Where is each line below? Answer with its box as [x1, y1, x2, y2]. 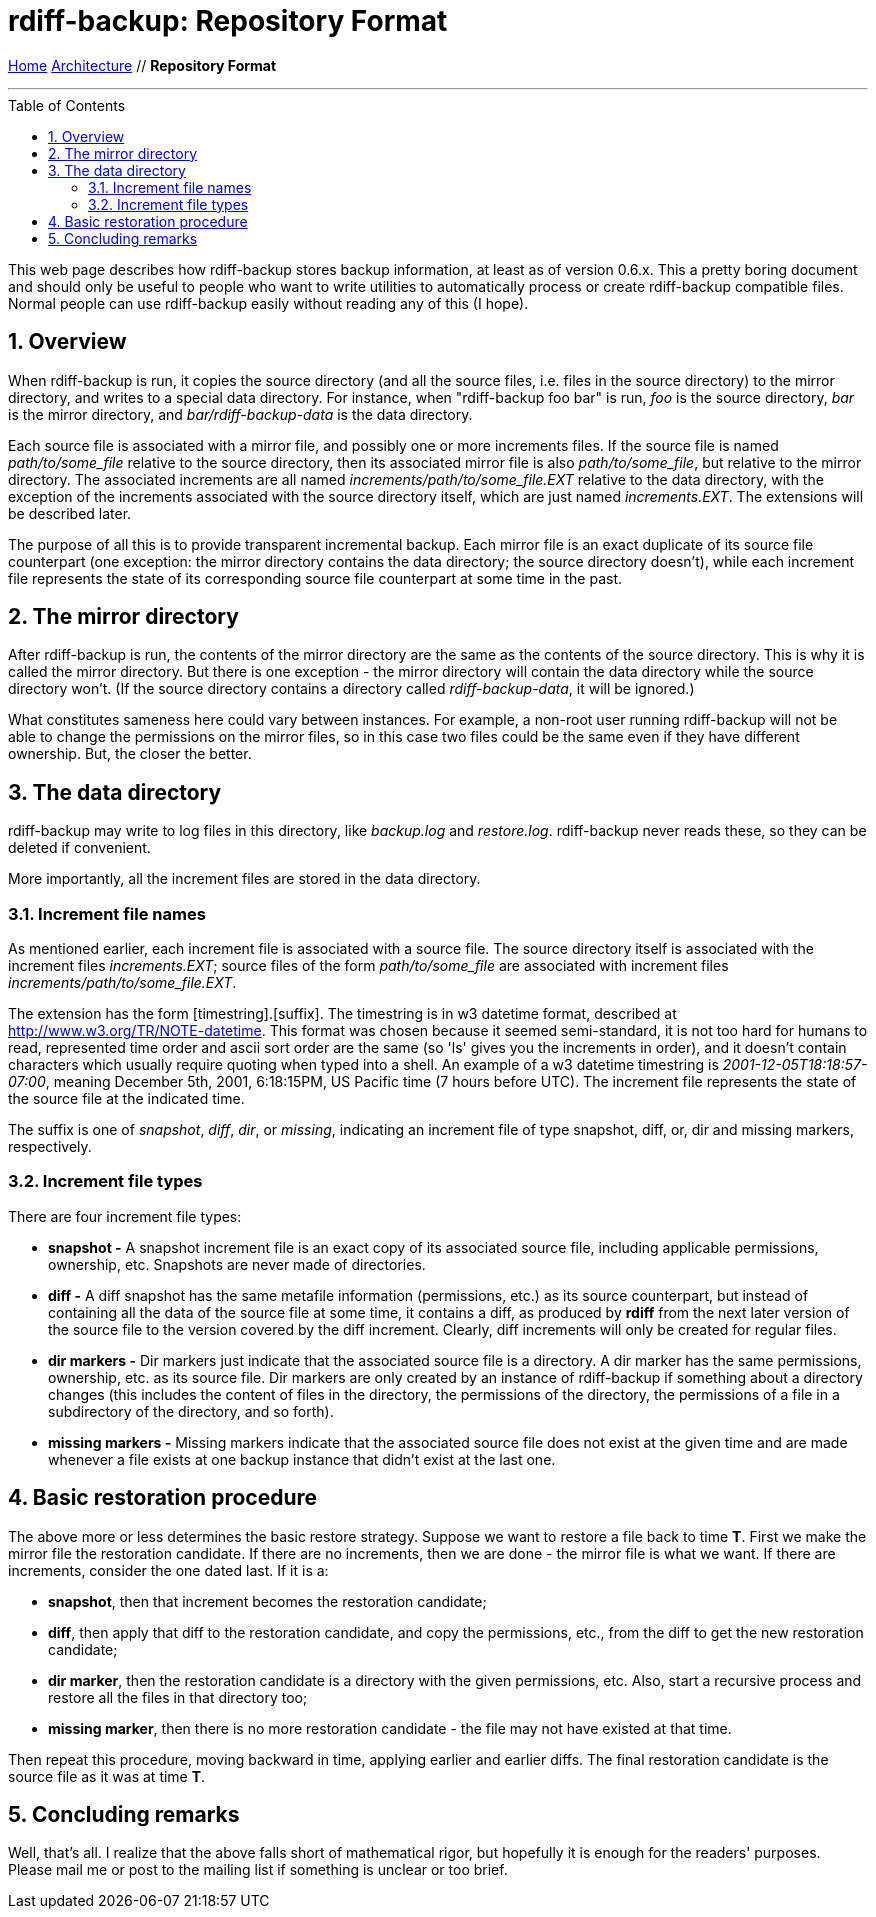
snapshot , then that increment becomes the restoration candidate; [48, 1592, 487, 1610]
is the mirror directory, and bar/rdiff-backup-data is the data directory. [8, 405, 473, 423]
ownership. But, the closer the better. [8, 745, 252, 763]
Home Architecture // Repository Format [8, 56, 277, 74]
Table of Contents [8, 96, 126, 114]
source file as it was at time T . [8, 1767, 206, 1785]
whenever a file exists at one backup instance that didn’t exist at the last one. [48, 1450, 556, 1468]
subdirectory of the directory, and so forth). [48, 1402, 334, 1420]
